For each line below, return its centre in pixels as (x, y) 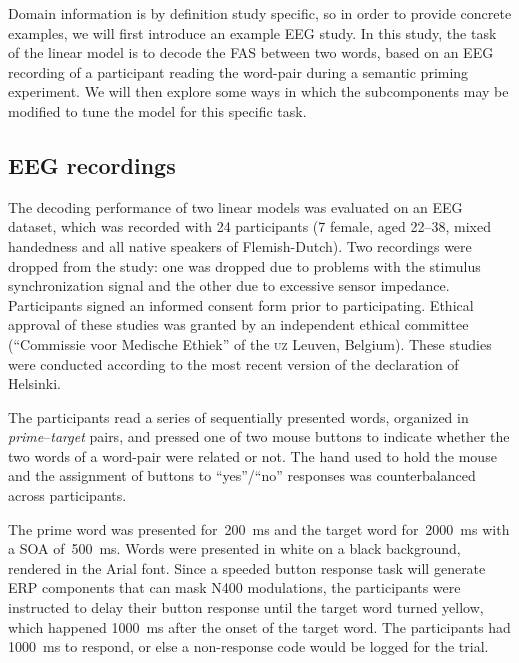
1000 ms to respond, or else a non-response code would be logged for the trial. (248, 646)
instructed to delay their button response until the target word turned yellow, (246, 607)
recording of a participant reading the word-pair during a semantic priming (238, 71)
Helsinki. (34, 383)
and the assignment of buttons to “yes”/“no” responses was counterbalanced (242, 475)
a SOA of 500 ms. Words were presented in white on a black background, (234, 548)
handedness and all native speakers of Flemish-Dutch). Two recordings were (240, 245)
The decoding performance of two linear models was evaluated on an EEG (235, 206)
